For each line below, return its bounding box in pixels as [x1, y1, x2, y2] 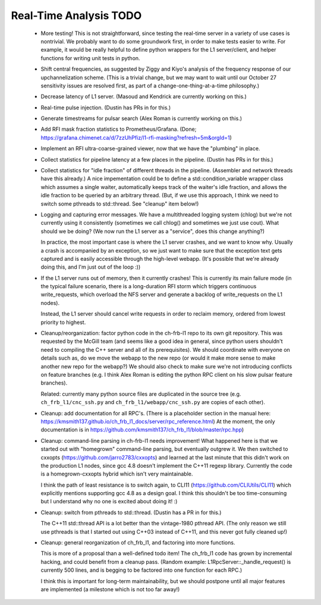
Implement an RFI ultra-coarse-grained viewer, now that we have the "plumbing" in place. [40, 145, 260, 152]
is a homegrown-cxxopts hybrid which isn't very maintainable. [40, 470, 193, 478]
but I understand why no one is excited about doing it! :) [40, 498, 178, 505]
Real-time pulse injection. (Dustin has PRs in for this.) [40, 104, 171, 111]
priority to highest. [40, 319, 86, 326]
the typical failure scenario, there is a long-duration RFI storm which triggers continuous [40, 283, 257, 290]
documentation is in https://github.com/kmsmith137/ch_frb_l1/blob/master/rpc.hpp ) [40, 426, 244, 433]
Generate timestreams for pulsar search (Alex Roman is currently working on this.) [40, 115, 243, 122]
